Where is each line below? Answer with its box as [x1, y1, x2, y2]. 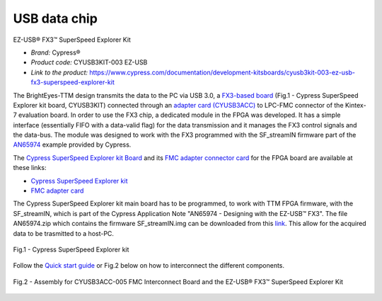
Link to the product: [30, 68, 88, 76]
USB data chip [13, 11, 98, 26]
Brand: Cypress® [30, 48, 81, 57]
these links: [13, 164, 47, 172]
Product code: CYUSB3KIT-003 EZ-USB [30, 58, 148, 67]
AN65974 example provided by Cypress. [13, 140, 132, 149]
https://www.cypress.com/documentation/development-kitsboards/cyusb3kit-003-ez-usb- [89, 68, 356, 76]
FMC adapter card [30, 186, 84, 195]
